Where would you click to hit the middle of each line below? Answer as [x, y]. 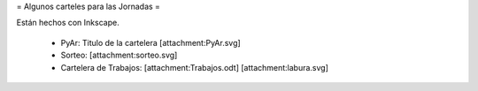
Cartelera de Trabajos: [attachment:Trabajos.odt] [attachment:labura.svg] [195, 67]
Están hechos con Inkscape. [68, 23]
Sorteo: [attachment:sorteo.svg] [119, 55]
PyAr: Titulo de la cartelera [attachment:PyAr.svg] [150, 42]
